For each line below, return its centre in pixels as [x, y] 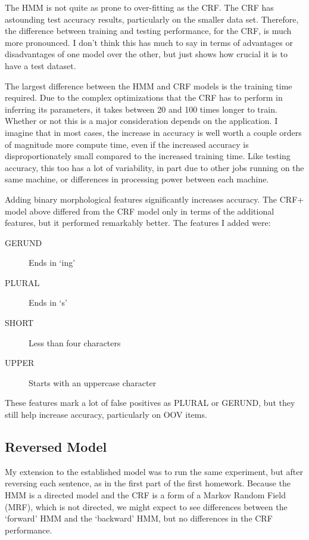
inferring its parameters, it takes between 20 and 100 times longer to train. [141, 109]
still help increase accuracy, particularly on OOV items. [106, 415]
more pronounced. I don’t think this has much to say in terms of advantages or [149, 42]
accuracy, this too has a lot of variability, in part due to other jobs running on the [154, 167]
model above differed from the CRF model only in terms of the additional [140, 211]
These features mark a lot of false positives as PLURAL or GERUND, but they [150, 403]
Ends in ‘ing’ [52, 263]
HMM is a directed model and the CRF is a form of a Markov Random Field [145, 495]
